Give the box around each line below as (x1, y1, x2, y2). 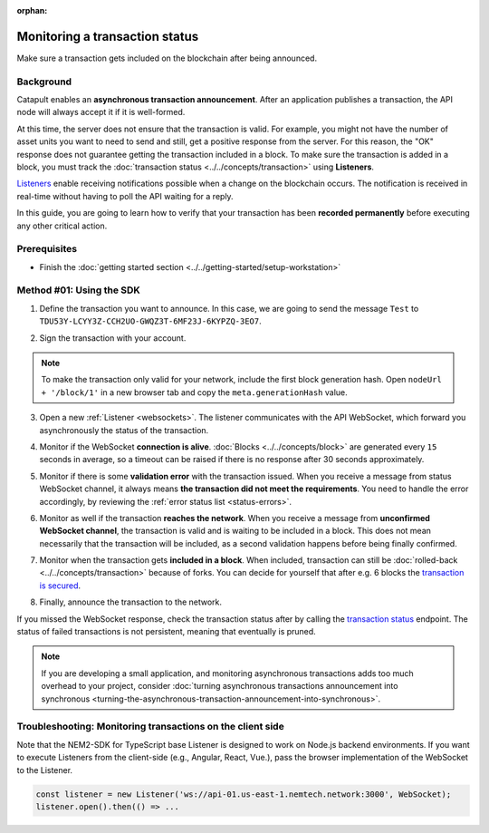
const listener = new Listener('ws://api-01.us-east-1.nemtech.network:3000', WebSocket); (35, 789, 452, 799)
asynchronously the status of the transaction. (39, 424, 209, 435)
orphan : (16, 5, 48, 15)
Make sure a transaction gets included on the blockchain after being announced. (16, 53, 317, 63)
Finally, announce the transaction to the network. (39, 596, 222, 607)
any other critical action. (16, 220, 108, 231)
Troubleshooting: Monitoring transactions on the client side (16, 721, 284, 733)
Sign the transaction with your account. (39, 332, 187, 344)
